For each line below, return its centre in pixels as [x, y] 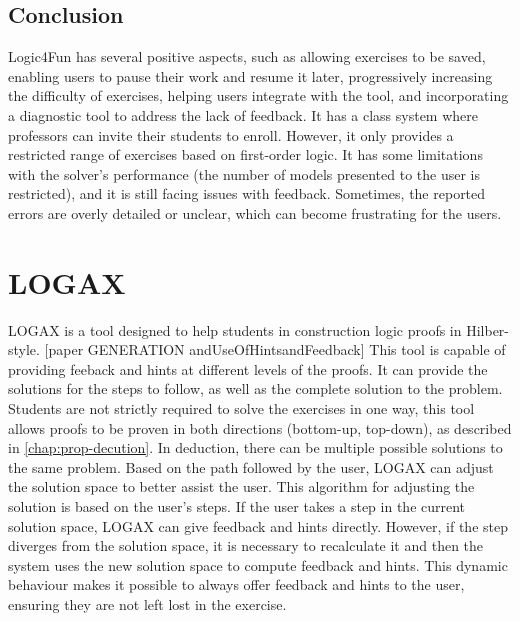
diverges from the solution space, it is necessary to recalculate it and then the [246, 545]
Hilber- [488, 329]
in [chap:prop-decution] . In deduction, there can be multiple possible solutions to [255, 447]
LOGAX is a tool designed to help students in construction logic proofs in [235, 329]
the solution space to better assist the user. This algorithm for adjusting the [241, 486]
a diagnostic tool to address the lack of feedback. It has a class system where [243, 114]
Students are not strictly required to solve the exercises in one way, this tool [241, 408]
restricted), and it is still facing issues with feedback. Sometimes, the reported [247, 193]
